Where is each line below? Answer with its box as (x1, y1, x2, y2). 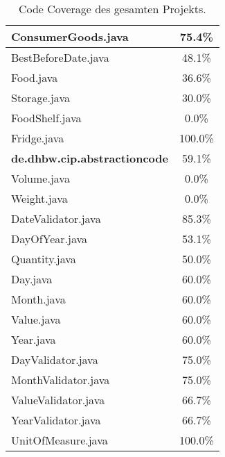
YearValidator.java (11, 412, 101, 428)
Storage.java (11, 90, 70, 106)
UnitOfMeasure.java (11, 432, 108, 448)
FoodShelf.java (11, 110, 82, 126)
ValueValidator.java (11, 392, 105, 408)
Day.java (11, 271, 53, 287)
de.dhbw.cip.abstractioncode (11, 150, 168, 166)
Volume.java (11, 170, 70, 186)
